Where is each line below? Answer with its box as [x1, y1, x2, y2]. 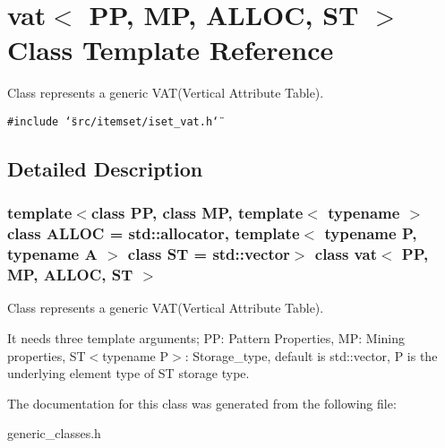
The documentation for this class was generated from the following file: [7, 393, 397, 412]
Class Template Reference [7, 31, 334, 68]
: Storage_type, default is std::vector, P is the [184, 346, 438, 365]
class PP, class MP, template [90, 202, 304, 224]
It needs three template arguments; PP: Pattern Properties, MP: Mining [7, 328, 405, 347]
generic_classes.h [7, 424, 101, 443]
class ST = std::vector [127, 243, 290, 265]
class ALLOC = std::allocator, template [7, 222, 300, 245]
